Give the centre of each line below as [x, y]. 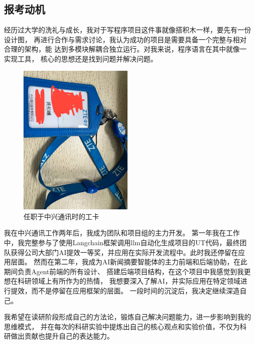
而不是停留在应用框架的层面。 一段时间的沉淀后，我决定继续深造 [135, 290]
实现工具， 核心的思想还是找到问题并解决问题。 [81, 58]
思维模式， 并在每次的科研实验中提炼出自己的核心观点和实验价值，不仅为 [122, 326]
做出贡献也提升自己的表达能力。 [62, 336]
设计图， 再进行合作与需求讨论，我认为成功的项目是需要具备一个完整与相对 [125, 39]
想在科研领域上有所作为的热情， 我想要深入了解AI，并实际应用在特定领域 [122, 281]
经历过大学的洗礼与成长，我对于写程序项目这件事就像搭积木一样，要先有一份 [127, 30]
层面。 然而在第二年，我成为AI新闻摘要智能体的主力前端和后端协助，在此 [129, 262]
